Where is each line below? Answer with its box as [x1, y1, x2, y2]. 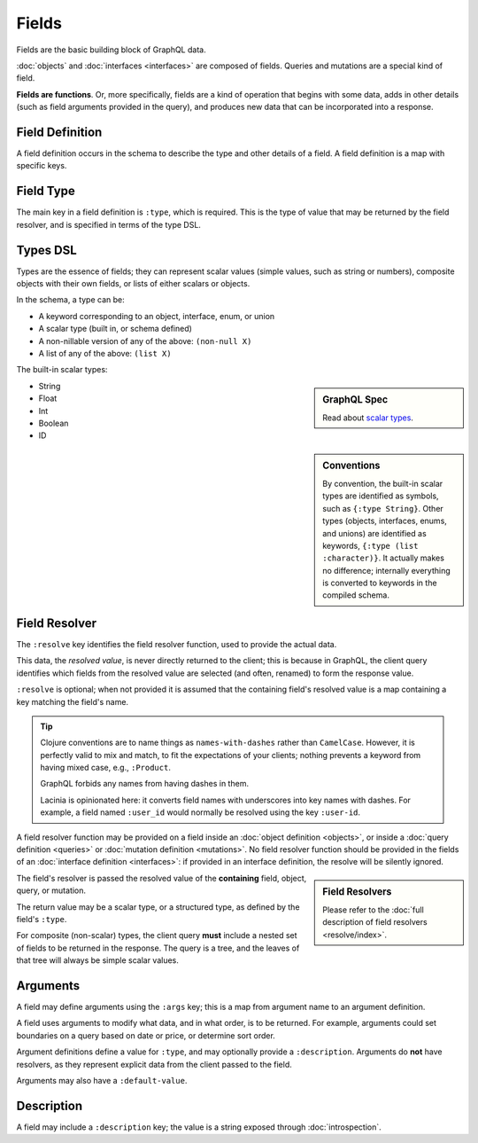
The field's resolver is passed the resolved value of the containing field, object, [16, 873, 307, 883]
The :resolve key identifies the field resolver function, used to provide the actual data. [16, 638, 337, 649]
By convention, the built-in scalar [322, 478, 443, 489]
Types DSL [16, 242, 77, 257]
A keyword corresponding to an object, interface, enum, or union [38, 310, 275, 321]
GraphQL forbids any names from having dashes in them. [40, 779, 250, 789]
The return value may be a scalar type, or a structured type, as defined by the [16, 901, 300, 912]
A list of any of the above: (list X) [38, 348, 172, 358]
